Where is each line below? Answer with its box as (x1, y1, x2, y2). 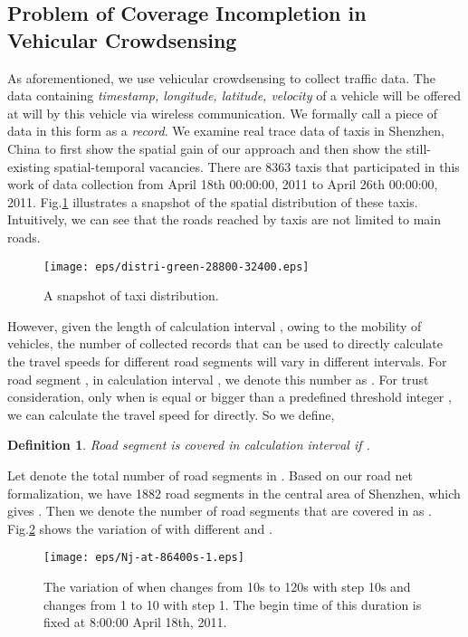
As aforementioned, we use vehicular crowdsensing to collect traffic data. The (7, 68, 435, 87)
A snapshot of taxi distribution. (43, 286, 219, 305)
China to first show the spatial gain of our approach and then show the (7, 138, 403, 157)
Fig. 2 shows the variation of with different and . (7, 518, 272, 537)
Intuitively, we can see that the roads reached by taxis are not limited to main (7, 210, 442, 229)
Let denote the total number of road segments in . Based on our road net (7, 465, 413, 484)
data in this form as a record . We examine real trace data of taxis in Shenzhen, (7, 121, 444, 140)
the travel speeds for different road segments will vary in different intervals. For (7, 351, 447, 370)
